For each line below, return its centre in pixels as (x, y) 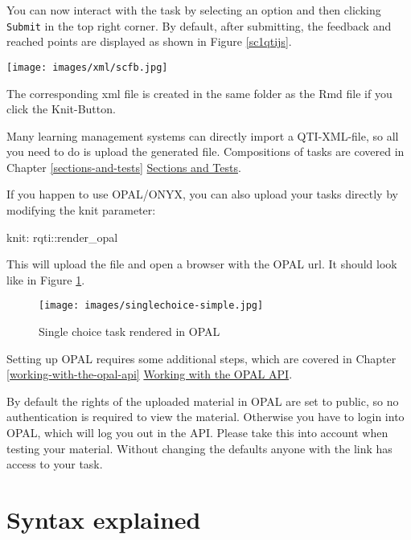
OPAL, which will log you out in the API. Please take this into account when (197, 433)
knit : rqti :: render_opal (62, 237)
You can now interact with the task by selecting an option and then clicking (194, 10)
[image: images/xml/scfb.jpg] (87, 67)
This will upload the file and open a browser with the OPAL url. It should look (202, 264)
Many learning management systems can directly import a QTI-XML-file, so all (203, 135)
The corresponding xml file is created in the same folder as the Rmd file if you (199, 93)
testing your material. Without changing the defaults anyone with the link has (199, 448)
